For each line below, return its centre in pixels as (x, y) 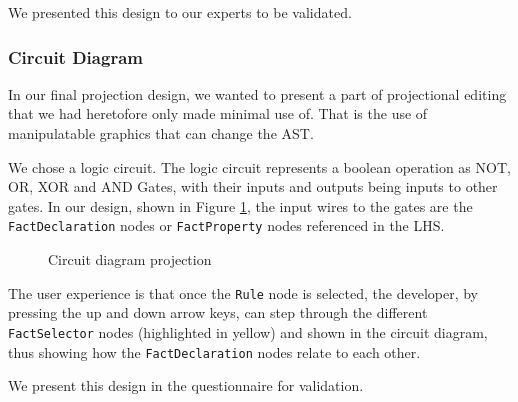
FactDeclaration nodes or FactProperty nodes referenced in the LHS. (226, 225)
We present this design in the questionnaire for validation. (186, 385)
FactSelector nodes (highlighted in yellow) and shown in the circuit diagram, (248, 331)
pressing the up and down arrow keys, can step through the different (218, 312)
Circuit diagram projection (130, 259)
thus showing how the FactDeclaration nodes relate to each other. (214, 351)
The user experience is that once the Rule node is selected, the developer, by (243, 292)
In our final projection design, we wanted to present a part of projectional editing (257, 93)
